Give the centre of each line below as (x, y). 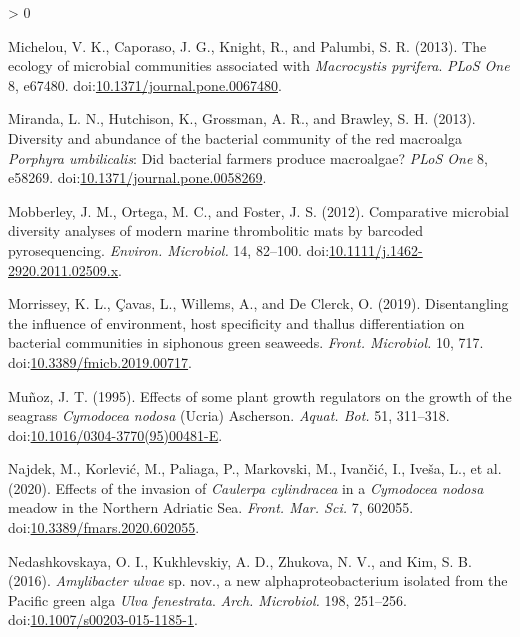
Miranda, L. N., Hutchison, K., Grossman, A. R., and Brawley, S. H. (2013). (242, 118)
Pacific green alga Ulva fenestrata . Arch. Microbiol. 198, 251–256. (207, 599)
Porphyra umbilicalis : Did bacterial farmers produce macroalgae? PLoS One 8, (248, 157)
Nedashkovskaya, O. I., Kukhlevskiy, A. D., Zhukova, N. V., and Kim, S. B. (240, 560)
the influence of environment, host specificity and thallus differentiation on (236, 322)
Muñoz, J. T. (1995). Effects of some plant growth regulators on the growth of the (260, 395)
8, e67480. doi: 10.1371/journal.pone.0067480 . (145, 84)
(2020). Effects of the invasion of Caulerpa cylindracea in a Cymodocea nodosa (246, 487)
